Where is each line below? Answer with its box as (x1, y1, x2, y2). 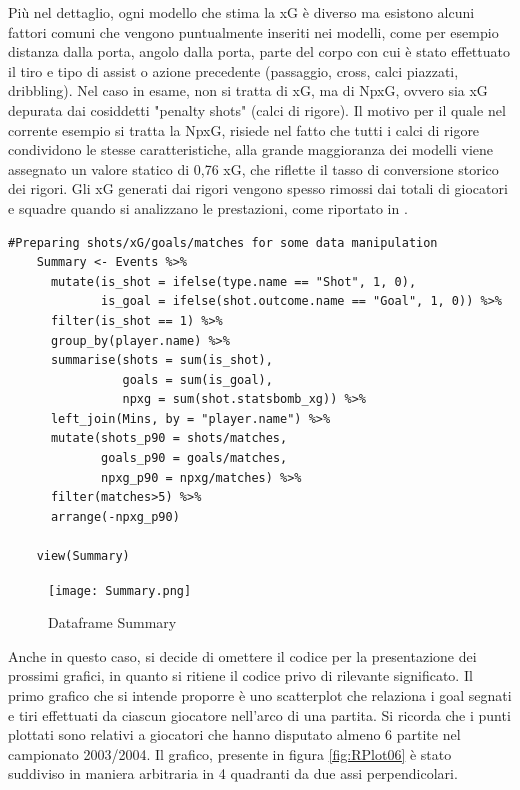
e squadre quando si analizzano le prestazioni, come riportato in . (8, 197, 408, 218)
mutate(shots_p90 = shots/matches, (50, 431, 288, 446)
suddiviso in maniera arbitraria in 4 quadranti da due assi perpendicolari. (8, 763, 458, 784)
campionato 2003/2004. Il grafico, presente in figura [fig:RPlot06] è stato (8, 743, 452, 764)
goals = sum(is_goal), (122, 372, 273, 387)
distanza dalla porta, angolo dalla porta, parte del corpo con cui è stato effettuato (8, 41, 510, 62)
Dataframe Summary (48, 612, 177, 633)
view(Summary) (36, 549, 130, 564)
